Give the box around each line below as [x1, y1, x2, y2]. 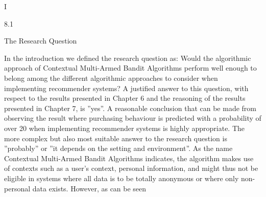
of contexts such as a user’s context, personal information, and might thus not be [4, 163, 258, 173]
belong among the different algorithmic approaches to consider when [4, 72, 218, 83]
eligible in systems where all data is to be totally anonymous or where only [4, 172, 239, 183]
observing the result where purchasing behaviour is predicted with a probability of [4, 113, 261, 123]
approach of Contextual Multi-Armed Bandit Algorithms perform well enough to [4, 62, 257, 73]
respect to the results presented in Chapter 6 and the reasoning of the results [4, 93, 246, 103]
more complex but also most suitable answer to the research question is [4, 133, 227, 143]
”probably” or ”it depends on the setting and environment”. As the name [4, 143, 233, 154]
